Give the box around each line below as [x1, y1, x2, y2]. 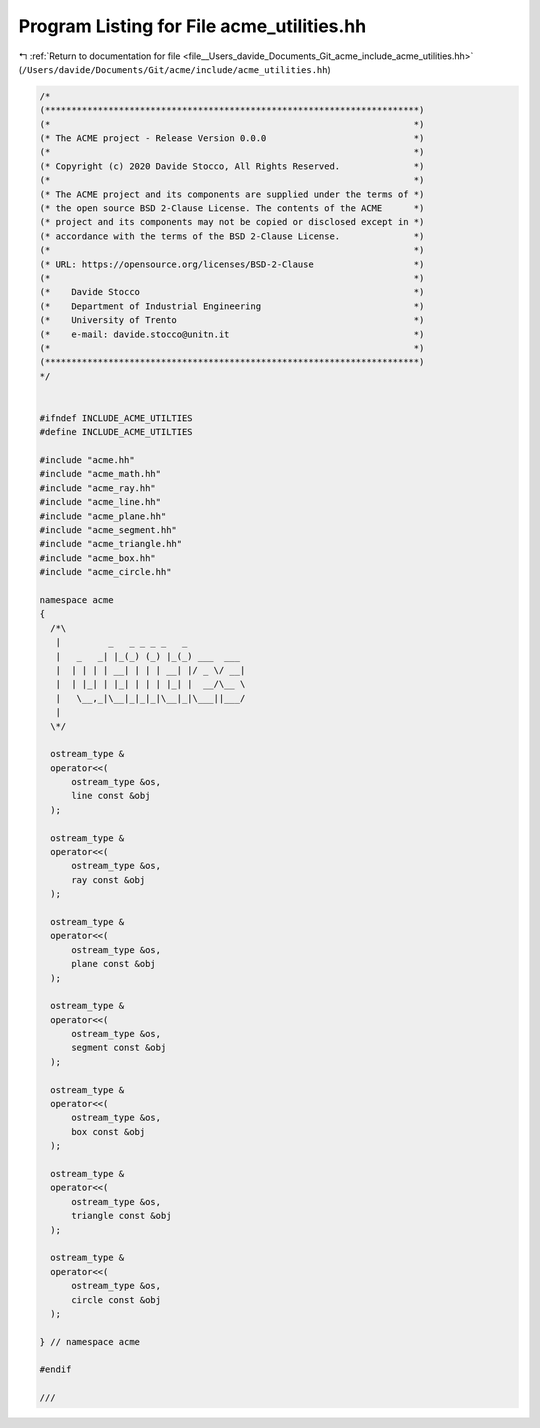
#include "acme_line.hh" [39, 496, 162, 508]
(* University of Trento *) [39, 315, 425, 326]
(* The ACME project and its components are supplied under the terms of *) [39, 188, 425, 200]
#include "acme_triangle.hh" [39, 538, 183, 550]
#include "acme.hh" [39, 455, 135, 466]
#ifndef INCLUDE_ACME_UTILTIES [39, 412, 194, 424]
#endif [39, 1364, 72, 1375]
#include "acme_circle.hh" [39, 566, 172, 578]
